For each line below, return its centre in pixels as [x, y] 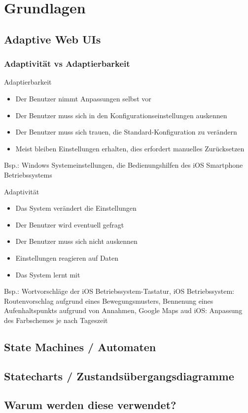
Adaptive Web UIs [53, 39]
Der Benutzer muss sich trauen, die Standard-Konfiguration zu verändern [126, 132]
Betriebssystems [28, 174]
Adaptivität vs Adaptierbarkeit [67, 64]
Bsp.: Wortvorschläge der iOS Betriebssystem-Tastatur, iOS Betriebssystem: [119, 291]
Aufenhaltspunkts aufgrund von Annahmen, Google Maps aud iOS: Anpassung [123, 310]
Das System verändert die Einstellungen [76, 208]
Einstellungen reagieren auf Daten [67, 257]
